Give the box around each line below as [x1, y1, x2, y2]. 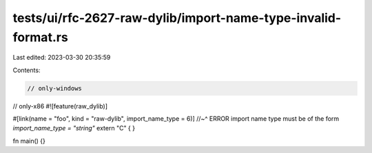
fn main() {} [12, 137, 46, 145]
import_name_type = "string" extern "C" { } [12, 124, 136, 132]
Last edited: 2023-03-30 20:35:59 [12, 54, 111, 62]
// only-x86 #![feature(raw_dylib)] [12, 102, 108, 110]
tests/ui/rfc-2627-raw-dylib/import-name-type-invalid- [12, 10, 342, 25]
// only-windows [27, 84, 83, 92]
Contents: [12, 66, 41, 74]
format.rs [12, 30, 68, 45]
